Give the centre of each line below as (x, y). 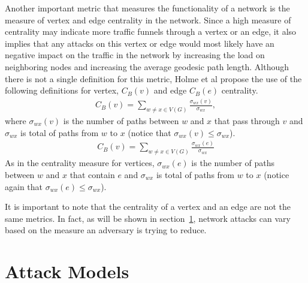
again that (24, 186)
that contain (92, 174)
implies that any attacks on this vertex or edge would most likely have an (140, 43)
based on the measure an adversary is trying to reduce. (106, 230)
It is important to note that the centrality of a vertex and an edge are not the (148, 207)
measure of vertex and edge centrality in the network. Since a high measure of (148, 19)
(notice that (150, 132)
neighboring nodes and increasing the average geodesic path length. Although (147, 66)
